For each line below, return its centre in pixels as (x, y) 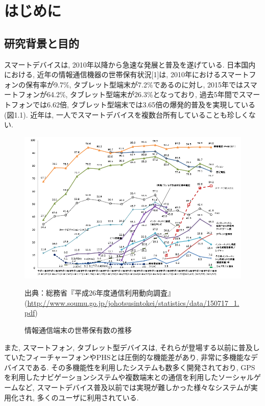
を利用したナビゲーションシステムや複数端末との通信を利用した (111, 377)
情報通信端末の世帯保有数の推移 (78, 330)
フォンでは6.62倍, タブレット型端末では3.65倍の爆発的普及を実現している (133, 104)
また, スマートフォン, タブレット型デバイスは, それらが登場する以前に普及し (132, 347)
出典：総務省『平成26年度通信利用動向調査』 (100, 293)
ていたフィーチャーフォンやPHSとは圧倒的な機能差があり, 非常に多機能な (128, 357)
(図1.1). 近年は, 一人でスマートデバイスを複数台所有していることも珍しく (126, 114)
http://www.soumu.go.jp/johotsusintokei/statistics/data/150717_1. (133, 302)
